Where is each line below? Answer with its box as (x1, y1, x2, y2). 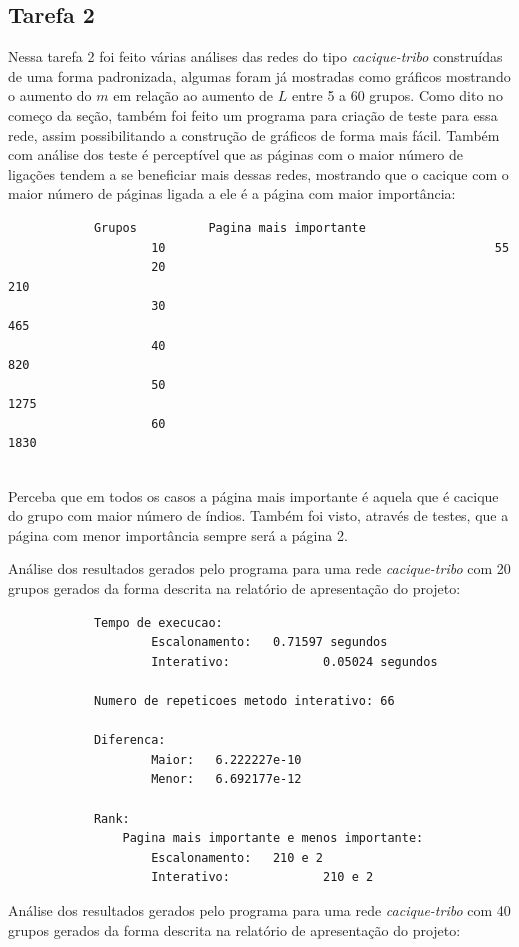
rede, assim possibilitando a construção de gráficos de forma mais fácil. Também (8, 124, 500, 145)
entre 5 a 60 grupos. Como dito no (291, 85, 503, 106)
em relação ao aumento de (113, 85, 274, 106)
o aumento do (8, 85, 92, 106)
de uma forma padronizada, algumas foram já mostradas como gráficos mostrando (8, 65, 511, 86)
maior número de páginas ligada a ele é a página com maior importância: (8, 183, 456, 204)
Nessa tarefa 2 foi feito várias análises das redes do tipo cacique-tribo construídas (8, 46, 503, 67)
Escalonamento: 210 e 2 (151, 850, 323, 865)
